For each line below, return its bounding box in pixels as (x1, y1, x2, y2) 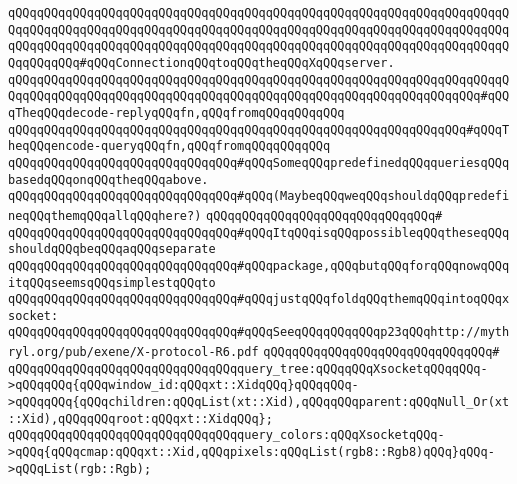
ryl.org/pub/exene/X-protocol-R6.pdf (8, 345, 259, 360)
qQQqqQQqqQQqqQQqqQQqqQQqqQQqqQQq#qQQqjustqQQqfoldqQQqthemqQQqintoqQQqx (8, 292, 510, 307)
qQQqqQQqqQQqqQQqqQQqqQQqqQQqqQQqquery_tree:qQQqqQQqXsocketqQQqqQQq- (8, 361, 488, 376)
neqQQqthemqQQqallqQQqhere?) (8, 208, 202, 223)
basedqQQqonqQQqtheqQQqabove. (8, 172, 209, 187)
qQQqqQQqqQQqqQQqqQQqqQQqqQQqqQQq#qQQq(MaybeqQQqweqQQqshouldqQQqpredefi (8, 189, 510, 204)
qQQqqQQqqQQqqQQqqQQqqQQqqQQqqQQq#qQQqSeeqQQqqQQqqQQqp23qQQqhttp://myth (8, 325, 510, 340)
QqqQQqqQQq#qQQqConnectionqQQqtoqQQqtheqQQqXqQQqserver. (8, 55, 395, 70)
